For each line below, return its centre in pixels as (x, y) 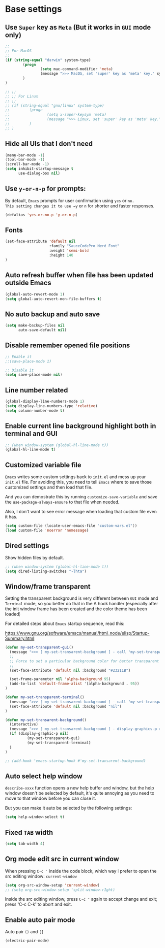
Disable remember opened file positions (68, 345)
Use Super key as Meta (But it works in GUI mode (78, 27)
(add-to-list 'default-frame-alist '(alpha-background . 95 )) (74, 684)
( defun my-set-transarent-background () (46, 720)
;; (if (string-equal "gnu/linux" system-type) (55, 105)
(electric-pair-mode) (27, 941)
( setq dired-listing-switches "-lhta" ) (46, 571)
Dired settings (27, 546)
